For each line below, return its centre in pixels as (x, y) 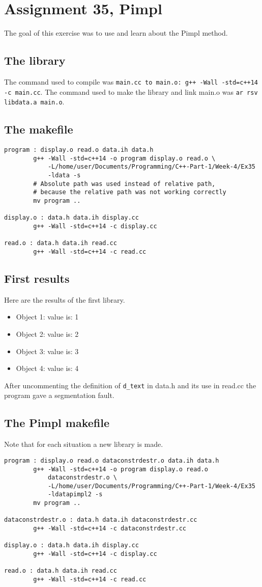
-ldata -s (64, 176)
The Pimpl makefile (57, 423)
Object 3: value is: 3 (47, 351)
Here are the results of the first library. (65, 299)
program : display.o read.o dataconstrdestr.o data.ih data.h (112, 460)
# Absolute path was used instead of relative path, (124, 184)
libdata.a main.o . (34, 102)
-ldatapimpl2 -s (75, 495)
